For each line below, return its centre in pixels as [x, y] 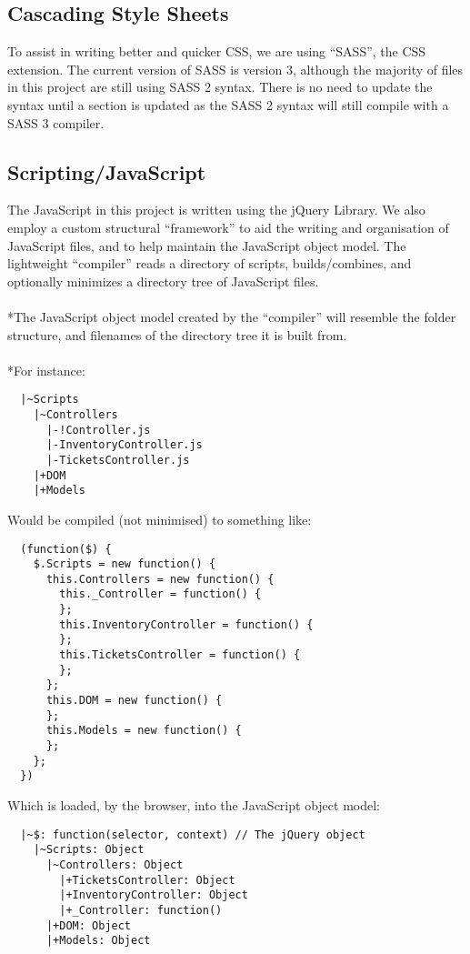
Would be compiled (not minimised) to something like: [160, 519]
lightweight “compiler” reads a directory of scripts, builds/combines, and [210, 263]
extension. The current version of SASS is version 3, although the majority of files [235, 69]
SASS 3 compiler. [56, 122]
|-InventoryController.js [124, 445]
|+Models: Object [98, 941]
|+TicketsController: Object [147, 880]
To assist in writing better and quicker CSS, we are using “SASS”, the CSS [217, 51]
